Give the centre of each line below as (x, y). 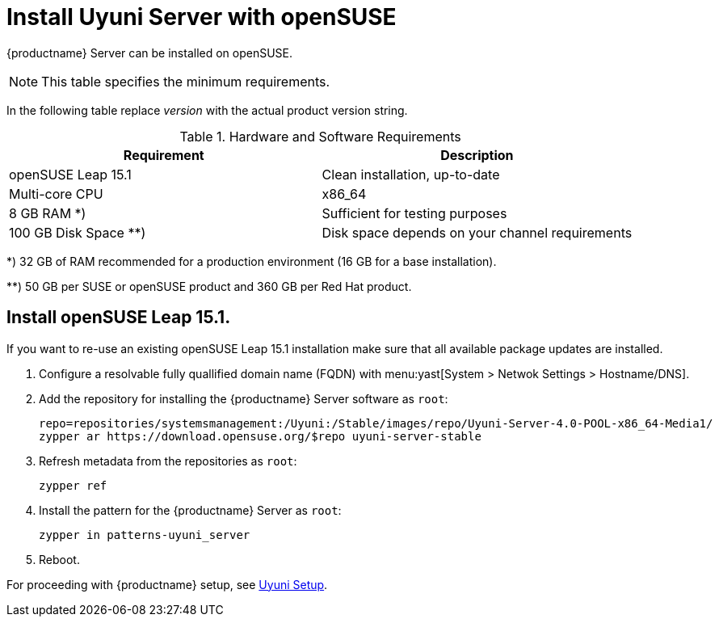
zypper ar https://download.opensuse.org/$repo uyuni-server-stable (260, 436)
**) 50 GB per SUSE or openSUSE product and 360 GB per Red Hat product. (209, 286)
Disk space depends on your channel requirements (477, 232)
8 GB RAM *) (48, 213)
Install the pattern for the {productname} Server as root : (190, 510)
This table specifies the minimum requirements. (186, 81)
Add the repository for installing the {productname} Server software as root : (244, 398)
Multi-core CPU (56, 194)
